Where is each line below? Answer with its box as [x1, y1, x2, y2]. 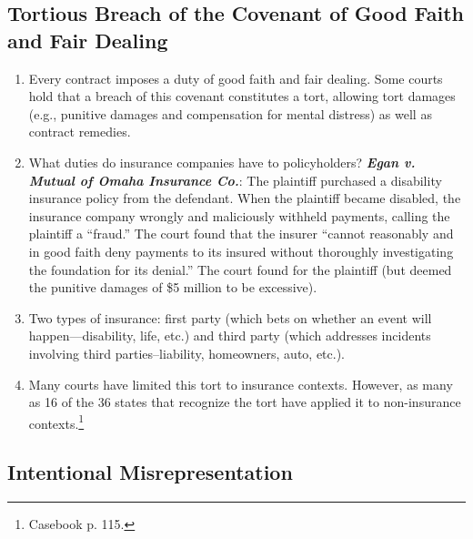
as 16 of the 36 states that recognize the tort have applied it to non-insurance [28, 392, 461, 412]
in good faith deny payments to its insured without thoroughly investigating [28, 241, 454, 260]
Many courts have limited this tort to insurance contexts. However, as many [28, 374, 453, 393]
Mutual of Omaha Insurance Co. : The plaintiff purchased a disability [28, 170, 442, 189]
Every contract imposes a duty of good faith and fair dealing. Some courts [28, 68, 443, 87]
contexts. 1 [28, 411, 85, 432]
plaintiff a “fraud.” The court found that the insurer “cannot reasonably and [28, 224, 454, 243]
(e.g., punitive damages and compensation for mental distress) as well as [28, 104, 432, 123]
